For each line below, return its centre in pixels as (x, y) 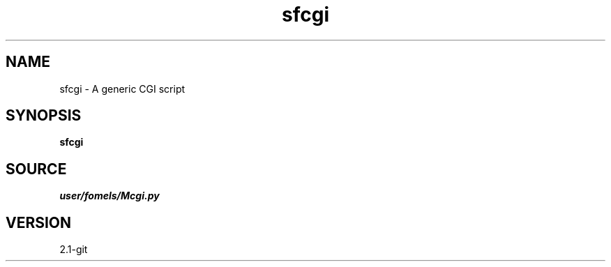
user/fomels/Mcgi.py (110, 196)
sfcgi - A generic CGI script (122, 89)
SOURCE (36, 169)
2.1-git (74, 250)
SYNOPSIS (44, 116)
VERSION (39, 222)
